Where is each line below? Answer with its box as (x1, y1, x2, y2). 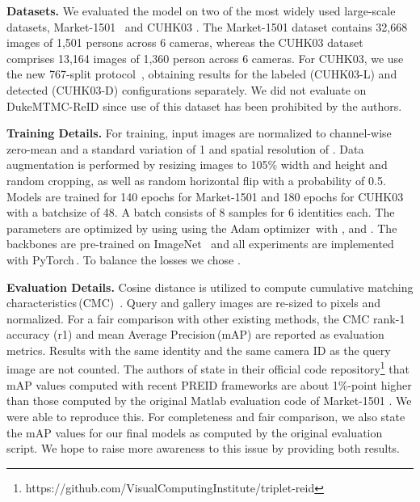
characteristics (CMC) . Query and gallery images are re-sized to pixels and (6, 294, 380, 311)
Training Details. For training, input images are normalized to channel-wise (6, 124, 392, 141)
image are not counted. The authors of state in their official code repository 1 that (6, 358, 409, 378)
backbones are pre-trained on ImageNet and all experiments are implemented (6, 235, 394, 252)
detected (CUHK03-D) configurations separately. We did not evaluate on (6, 81, 367, 98)
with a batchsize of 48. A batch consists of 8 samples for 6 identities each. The (6, 204, 395, 221)
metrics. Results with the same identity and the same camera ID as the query (6, 341, 391, 358)
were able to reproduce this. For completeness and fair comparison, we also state (6, 407, 405, 424)
